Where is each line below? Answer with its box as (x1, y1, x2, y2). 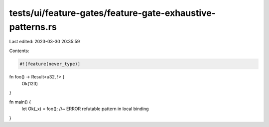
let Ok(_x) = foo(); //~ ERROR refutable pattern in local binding (21, 106, 149, 112)
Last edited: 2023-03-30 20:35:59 (9, 39, 80, 45)
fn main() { (9, 99, 31, 105)
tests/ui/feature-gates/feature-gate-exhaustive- (9, 7, 216, 18)
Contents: (9, 48, 29, 54)
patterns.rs (9, 21, 57, 32)
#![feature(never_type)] (19, 61, 81, 66)
